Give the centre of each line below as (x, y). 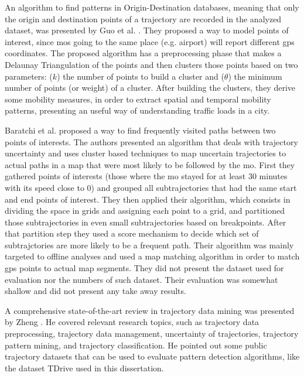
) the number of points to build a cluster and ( (141, 76)
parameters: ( (29, 76)
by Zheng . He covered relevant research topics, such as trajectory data (132, 322)
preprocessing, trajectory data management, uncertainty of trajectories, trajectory (152, 334)
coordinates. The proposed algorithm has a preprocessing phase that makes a (143, 53)
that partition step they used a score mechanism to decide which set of (132, 233)
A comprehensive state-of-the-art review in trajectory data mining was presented (150, 310)
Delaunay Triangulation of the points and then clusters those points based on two (151, 64)
